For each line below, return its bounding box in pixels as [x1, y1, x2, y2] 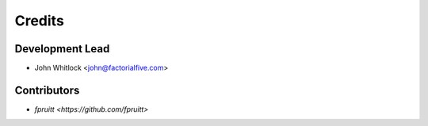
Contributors [14, 83, 80, 97]
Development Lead [14, 42, 110, 55]
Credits [14, 12, 65, 29]
